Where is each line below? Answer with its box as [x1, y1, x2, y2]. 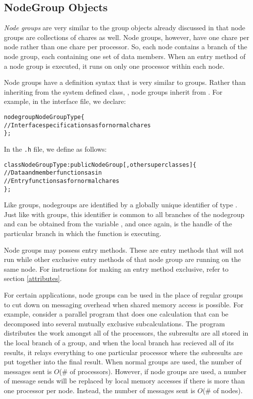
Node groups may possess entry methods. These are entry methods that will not [4, 244, 244, 255]
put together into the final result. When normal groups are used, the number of [4, 357, 242, 367]
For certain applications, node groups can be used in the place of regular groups [4, 289, 243, 299]
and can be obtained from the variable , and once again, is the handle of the [4, 219, 232, 229]
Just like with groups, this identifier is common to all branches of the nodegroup [4, 209, 245, 219]
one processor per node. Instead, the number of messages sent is [4, 385, 195, 395]
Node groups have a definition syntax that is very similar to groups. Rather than [4, 77, 246, 87]
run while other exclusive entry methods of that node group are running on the [4, 254, 241, 264]
